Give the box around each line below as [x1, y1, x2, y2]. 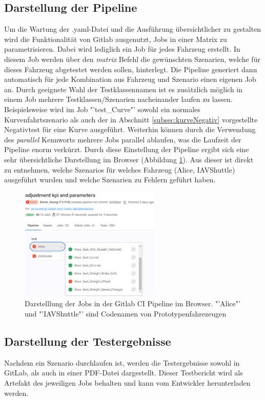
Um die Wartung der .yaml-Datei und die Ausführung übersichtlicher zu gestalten [4, 24, 261, 34]
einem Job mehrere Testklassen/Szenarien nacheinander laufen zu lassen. [4, 94, 233, 104]
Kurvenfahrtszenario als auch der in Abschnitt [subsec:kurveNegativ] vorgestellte [4, 114, 258, 124]
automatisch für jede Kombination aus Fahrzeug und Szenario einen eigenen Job [4, 74, 256, 85]
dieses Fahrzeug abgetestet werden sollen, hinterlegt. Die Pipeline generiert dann [4, 64, 257, 74]
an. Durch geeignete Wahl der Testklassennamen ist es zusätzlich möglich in [4, 83, 243, 94]
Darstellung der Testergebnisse [4, 333, 171, 349]
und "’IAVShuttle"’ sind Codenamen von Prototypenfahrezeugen [25, 308, 227, 319]
